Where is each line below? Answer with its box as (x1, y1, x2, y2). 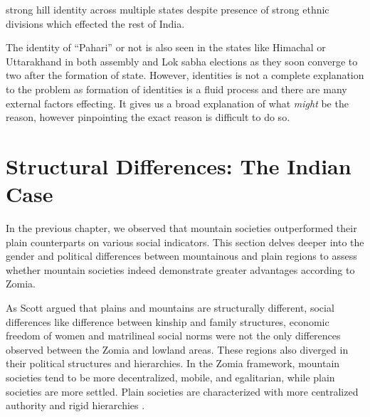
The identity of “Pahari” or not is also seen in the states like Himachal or (6, 40, 326, 55)
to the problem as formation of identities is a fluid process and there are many (6, 81, 347, 96)
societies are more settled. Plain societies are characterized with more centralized (6, 384, 359, 398)
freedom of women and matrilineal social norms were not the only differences (6, 328, 341, 343)
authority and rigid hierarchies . (6, 398, 145, 413)
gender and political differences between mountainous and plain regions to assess (6, 248, 357, 263)
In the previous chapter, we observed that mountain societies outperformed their (6, 221, 357, 236)
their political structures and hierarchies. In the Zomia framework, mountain (6, 356, 340, 371)
